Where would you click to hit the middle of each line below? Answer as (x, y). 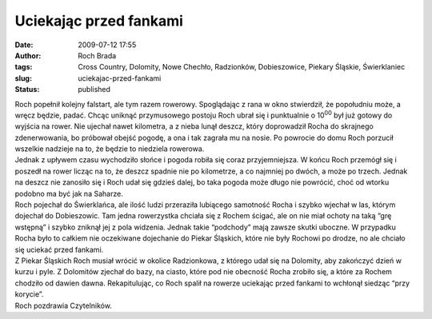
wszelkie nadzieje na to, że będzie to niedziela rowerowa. (110, 149)
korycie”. (29, 294)
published (94, 90)
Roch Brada (97, 55)
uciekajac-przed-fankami (120, 78)
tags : (24, 67)
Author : (28, 55)
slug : (23, 78)
